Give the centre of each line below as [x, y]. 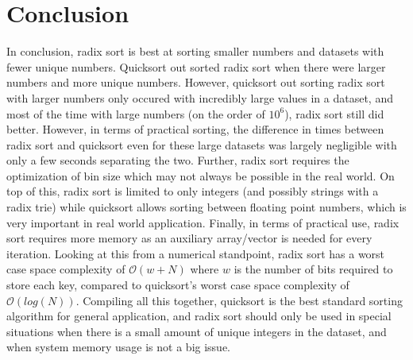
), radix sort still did [334, 113]
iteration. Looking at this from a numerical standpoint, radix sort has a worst [196, 253]
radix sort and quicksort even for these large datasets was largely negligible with [202, 144]
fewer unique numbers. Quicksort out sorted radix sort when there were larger [196, 66]
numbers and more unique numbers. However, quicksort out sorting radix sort [196, 82]
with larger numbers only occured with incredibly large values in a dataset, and [200, 97]
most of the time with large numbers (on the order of [136, 113]
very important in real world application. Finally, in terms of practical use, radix [203, 222]
